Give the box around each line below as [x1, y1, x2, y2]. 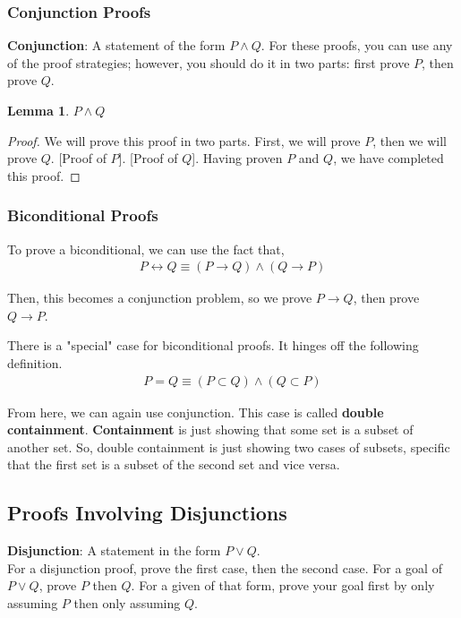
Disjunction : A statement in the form [7, 541, 221, 560]
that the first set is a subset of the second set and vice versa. [7, 455, 340, 474]
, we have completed [333, 149, 444, 167]
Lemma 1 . [7, 101, 70, 119]
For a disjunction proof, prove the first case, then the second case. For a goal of [7, 558, 442, 577]
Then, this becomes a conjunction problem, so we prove [7, 288, 312, 307]
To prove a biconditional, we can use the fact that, [7, 239, 285, 258]
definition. [7, 354, 63, 372]
